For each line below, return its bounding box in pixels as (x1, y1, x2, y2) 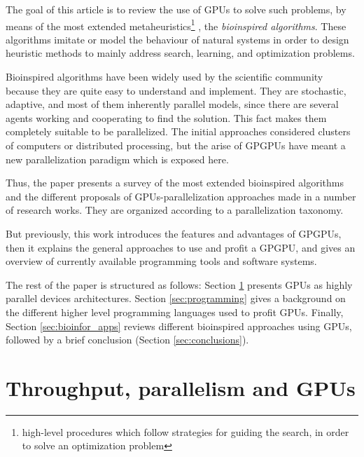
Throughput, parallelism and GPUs (6, 373, 356, 402)
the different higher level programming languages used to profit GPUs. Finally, (6, 304, 344, 319)
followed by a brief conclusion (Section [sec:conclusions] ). (6, 332, 249, 347)
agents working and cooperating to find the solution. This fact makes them (6, 110, 327, 125)
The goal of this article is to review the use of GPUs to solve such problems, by (6, 2, 346, 16)
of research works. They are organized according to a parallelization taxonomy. (6, 203, 344, 217)
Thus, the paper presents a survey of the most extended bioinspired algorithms (6, 175, 344, 190)
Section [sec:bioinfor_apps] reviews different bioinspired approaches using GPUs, (6, 318, 352, 333)
